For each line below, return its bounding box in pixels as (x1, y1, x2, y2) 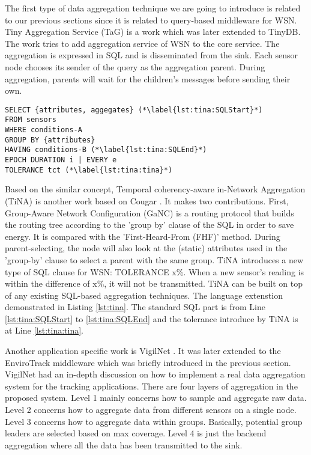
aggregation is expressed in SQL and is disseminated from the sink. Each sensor (5, 49, 298, 61)
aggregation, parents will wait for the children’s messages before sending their (5, 72, 291, 85)
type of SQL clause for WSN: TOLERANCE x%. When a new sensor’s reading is (5, 265, 304, 278)
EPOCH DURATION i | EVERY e (5, 156, 117, 165)
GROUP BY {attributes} (5, 135, 95, 144)
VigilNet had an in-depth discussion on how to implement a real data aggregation (5, 368, 306, 380)
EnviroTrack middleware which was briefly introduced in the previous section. (5, 356, 291, 368)
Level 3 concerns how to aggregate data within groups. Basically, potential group (5, 415, 303, 427)
